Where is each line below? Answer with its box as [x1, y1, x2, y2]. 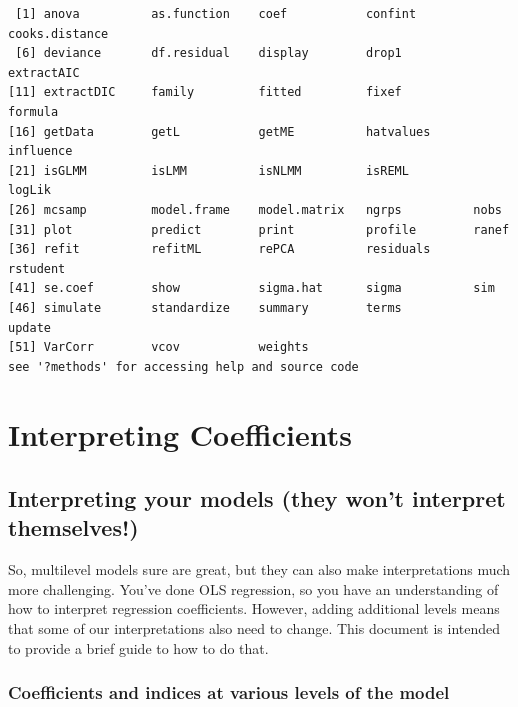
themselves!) [8, 512, 139, 543]
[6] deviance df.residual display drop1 [15, 46, 402, 61]
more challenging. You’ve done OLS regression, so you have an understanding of [8, 578, 499, 599]
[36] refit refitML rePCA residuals [8, 242, 431, 257]
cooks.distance [8, 26, 109, 41]
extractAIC [8, 65, 80, 80]
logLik [8, 183, 51, 198]
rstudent [8, 261, 66, 276]
